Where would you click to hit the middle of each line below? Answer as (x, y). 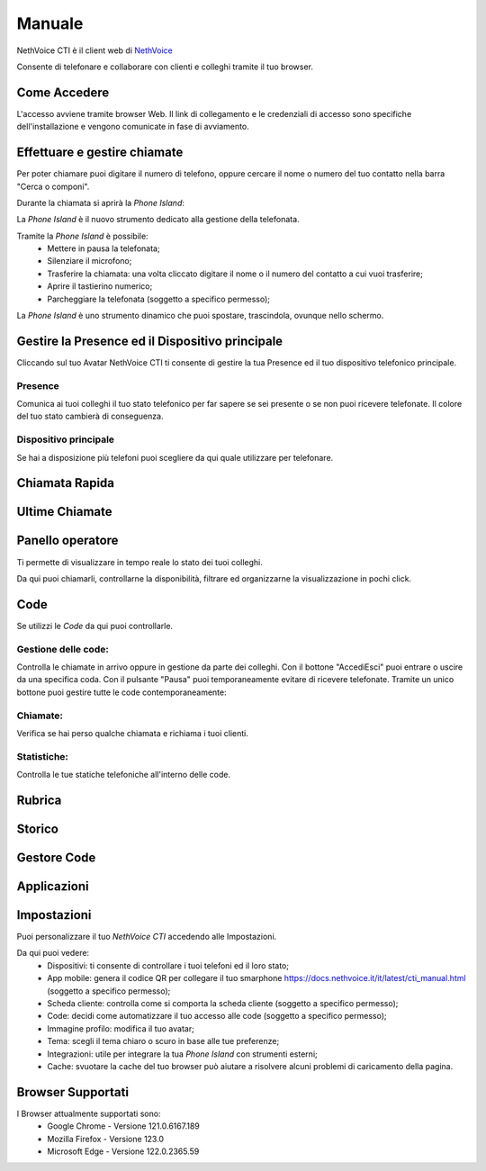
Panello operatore (67, 540)
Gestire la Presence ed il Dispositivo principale (150, 341)
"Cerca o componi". (53, 186)
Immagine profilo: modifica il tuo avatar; (121, 1028)
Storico (37, 829)
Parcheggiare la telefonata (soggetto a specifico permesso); (158, 299)
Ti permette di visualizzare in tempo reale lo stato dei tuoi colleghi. (139, 562)
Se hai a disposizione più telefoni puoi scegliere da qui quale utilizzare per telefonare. (175, 457)
